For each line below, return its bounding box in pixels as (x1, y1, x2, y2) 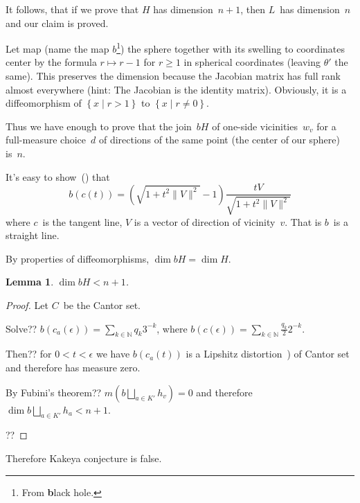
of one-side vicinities (212, 118, 298, 133)
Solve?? (6, 321, 37, 335)
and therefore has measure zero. (6, 360, 141, 374)
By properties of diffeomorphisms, (6, 251, 150, 265)
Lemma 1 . (6, 274, 54, 289)
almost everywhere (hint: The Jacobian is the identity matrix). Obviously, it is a (6, 82, 347, 96)
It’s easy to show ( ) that (6, 169, 110, 184)
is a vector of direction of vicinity (134, 214, 276, 229)
